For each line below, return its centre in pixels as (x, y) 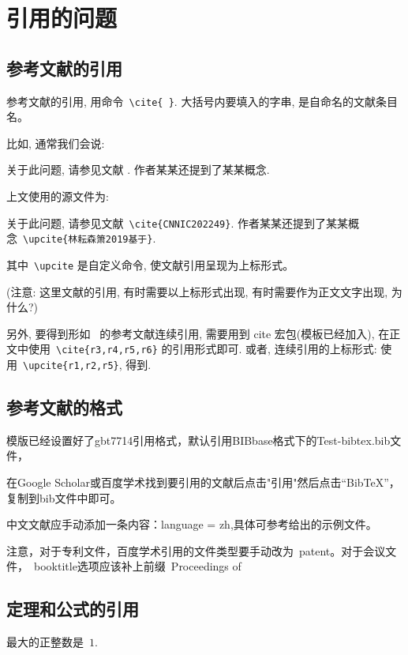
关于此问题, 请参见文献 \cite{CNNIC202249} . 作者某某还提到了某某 (177, 222)
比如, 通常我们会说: (56, 143)
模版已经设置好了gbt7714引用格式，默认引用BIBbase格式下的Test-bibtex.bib (198, 440)
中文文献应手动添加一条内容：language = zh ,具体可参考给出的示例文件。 (192, 524)
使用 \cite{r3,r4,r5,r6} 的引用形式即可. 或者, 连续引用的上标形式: (202, 349)
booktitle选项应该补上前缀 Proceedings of (137, 566)
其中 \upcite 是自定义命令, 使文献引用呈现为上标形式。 (150, 264)
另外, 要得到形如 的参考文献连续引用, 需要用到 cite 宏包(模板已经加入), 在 (198, 333)
